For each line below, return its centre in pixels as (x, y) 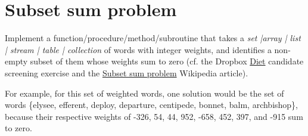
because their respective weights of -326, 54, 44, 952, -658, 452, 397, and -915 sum (154, 116)
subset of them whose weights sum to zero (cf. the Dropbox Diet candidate (167, 61)
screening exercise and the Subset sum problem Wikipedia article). (127, 72)
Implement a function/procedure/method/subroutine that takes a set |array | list (153, 38)
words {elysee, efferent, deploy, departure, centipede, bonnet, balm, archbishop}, (151, 105)
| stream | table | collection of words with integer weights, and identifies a (138, 49)
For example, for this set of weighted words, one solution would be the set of (144, 93)
